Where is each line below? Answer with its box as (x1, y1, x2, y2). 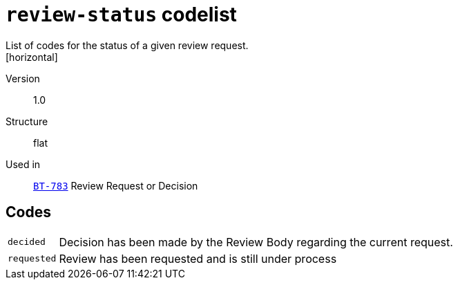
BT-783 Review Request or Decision (33, 179, 198, 192)
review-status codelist (6, 3, 237, 26)
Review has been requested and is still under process (59, 251, 337, 266)
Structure (6, 115, 48, 127)
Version (6, 72, 40, 84)
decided (8, 237, 46, 248)
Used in (6, 158, 41, 170)
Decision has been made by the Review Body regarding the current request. (59, 235, 453, 249)
